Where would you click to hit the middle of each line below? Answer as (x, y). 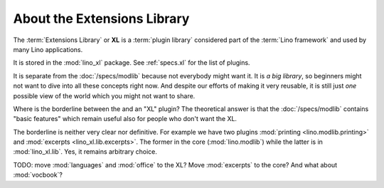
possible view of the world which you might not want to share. (104, 95)
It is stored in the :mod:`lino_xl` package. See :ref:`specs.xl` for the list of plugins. (132, 63)
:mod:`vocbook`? (38, 175)
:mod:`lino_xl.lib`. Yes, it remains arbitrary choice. (85, 152)
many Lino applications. (48, 49)
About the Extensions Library (101, 19)
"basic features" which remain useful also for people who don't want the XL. (125, 119)
